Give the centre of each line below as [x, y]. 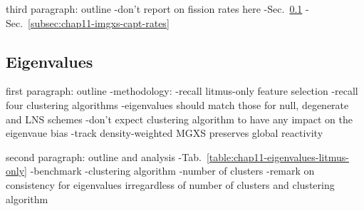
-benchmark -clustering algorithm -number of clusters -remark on [172, 171]
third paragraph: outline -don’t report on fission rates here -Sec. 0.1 [154, 9]
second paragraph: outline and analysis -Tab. [104, 156]
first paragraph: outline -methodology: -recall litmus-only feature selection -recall [182, 91]
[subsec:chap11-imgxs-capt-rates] [99, 22]
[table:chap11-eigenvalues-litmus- [277, 156]
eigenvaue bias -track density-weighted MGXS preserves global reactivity [165, 133]
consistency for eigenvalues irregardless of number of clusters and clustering [170, 184]
